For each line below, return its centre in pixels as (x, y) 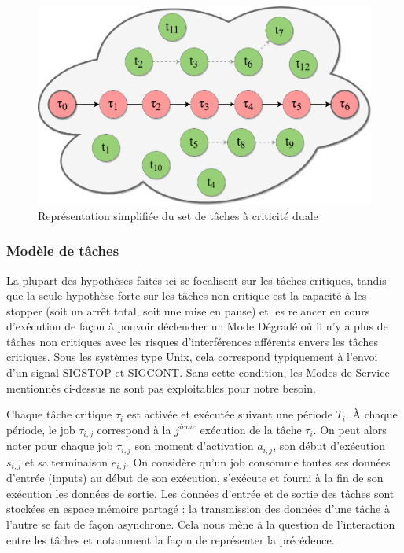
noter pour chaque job (60, 446)
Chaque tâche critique (59, 414)
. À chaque (371, 414)
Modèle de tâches (63, 251)
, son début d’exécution (329, 446)
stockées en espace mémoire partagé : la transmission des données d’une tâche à (198, 509)
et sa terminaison (66, 461)
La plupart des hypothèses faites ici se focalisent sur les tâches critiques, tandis (196, 280)
